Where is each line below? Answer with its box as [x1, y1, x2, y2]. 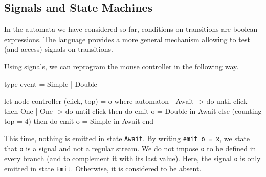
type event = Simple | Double [4, 78, 97, 89]
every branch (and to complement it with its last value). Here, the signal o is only [4, 153, 261, 164]
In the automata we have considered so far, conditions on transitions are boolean [4, 24, 258, 34]
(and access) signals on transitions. [4, 44, 113, 54]
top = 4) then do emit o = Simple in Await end [4, 115, 154, 126]
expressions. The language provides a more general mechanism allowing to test [4, 33, 250, 44]
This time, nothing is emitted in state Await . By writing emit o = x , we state [4, 132, 250, 143]
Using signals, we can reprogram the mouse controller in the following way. [4, 61, 239, 71]
